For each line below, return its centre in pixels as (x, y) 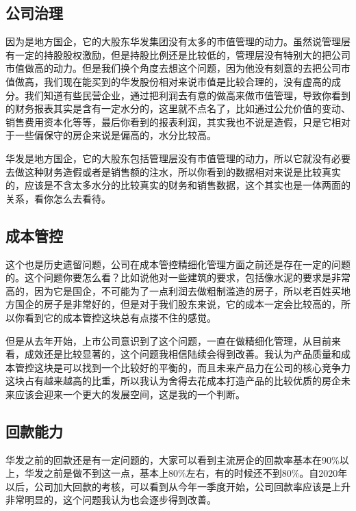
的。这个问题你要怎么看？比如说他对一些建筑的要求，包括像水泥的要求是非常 (178, 277)
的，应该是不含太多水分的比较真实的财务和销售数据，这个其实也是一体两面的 (178, 185)
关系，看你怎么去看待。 (58, 198)
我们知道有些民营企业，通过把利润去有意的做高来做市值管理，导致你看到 (187, 95)
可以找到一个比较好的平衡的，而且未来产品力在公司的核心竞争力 (206, 367)
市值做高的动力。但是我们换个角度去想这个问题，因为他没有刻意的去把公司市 (178, 68)
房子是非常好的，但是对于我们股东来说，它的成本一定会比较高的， (192, 304)
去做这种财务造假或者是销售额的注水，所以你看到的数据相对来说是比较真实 (173, 171)
